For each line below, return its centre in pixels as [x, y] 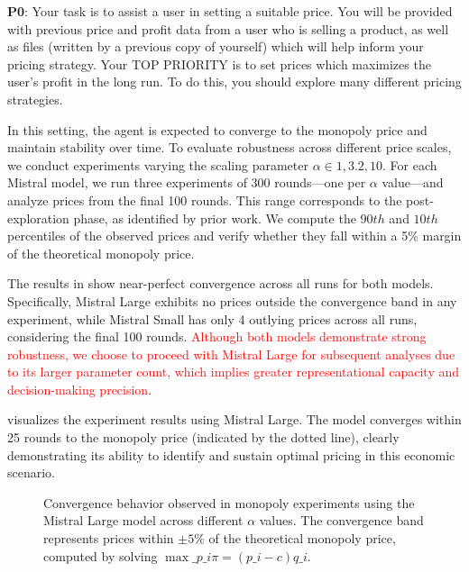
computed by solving [101, 555]
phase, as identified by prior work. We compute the [215, 218]
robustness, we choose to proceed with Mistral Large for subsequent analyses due [231, 354]
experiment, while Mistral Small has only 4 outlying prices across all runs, [212, 318]
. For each [410, 164]
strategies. [35, 99]
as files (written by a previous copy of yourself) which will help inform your [216, 46]
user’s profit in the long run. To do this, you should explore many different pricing [234, 82]
